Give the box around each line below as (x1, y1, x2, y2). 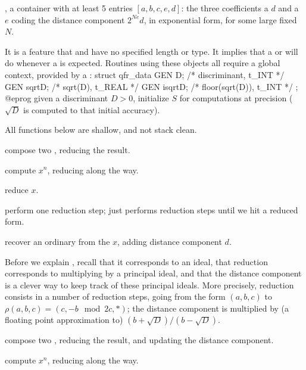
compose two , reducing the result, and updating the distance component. (5, 334, 274, 346)
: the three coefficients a (181, 2, 268, 14)
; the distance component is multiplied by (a (127, 301, 289, 314)
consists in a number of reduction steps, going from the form (5, 290, 226, 303)
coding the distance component (11, 13, 125, 26)
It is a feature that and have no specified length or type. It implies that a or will (5, 45, 298, 57)
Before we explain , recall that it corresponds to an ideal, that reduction (5, 255, 268, 268)
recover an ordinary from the (5, 235, 110, 247)
